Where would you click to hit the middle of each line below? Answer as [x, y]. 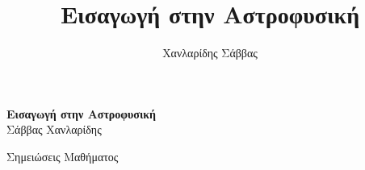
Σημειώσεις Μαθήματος [63, 156]
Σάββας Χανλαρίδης [54, 129]
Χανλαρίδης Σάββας [210, 53]
